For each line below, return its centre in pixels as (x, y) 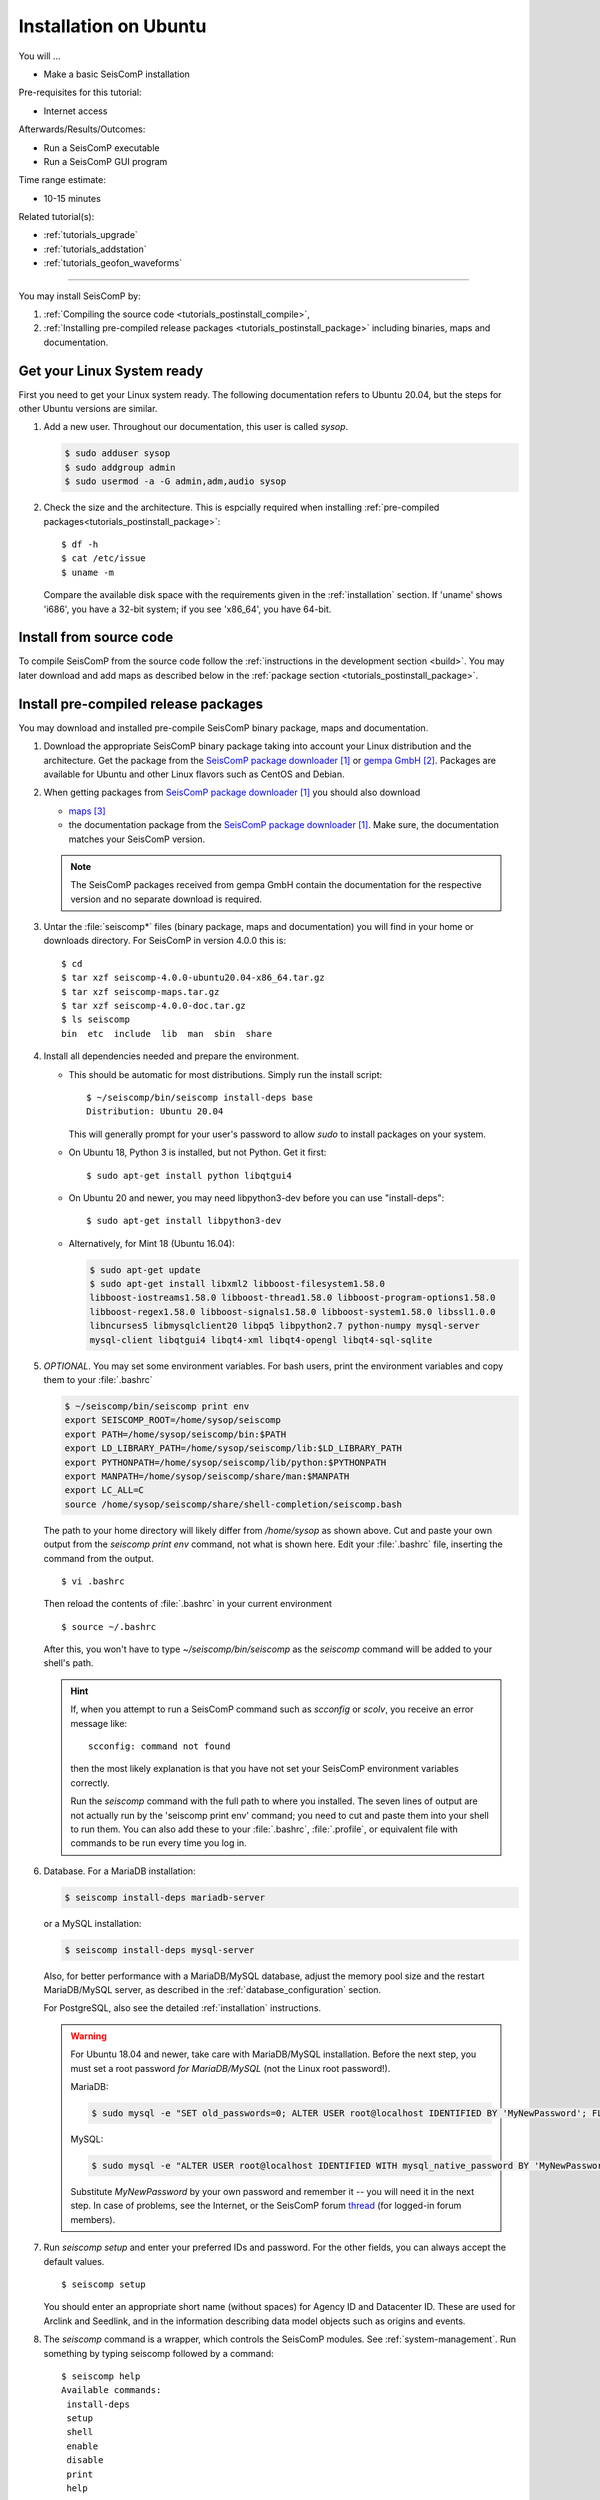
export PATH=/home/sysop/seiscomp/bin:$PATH (175, 1434)
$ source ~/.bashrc (109, 1626)
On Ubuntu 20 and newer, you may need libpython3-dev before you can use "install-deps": (256, 1197)
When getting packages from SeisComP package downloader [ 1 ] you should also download (232, 792)
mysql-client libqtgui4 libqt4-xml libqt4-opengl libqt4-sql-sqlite (261, 1339)
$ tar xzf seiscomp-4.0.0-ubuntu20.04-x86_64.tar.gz (193, 978)
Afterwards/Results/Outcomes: (82, 129)
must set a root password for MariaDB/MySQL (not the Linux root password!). (230, 2068)
